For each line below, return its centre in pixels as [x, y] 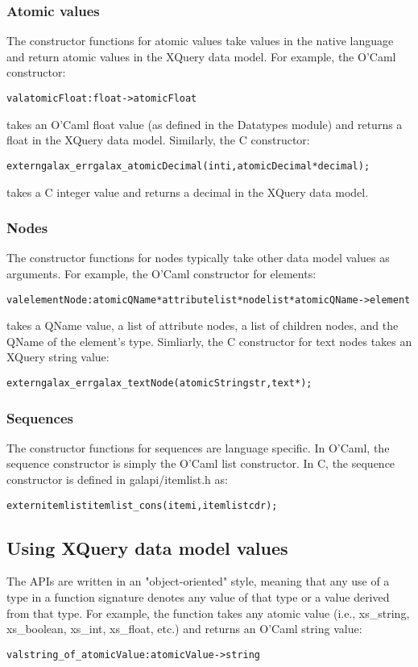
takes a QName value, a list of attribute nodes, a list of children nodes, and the [203, 325]
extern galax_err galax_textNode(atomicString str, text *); [159, 383]
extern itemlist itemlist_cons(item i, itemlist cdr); [142, 505]
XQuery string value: [58, 357]
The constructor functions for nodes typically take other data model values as [198, 258]
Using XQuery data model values [147, 547]
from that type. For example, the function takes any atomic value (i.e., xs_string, [208, 613]
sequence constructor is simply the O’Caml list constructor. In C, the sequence [201, 463]
